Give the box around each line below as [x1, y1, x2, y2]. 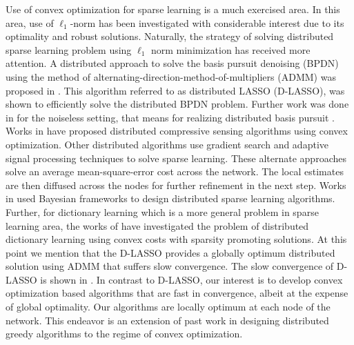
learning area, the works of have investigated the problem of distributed [6, 218, 309, 233]
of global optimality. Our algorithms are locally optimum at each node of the [6, 299, 331, 314]
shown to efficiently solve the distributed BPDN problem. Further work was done [6, 97, 349, 111]
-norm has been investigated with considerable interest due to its [70, 15, 344, 30]
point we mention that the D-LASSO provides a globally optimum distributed [6, 245, 335, 259]
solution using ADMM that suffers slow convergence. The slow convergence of [6, 259, 334, 273]
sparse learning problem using [6, 42, 132, 57]
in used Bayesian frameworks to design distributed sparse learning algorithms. [6, 191, 335, 206]
